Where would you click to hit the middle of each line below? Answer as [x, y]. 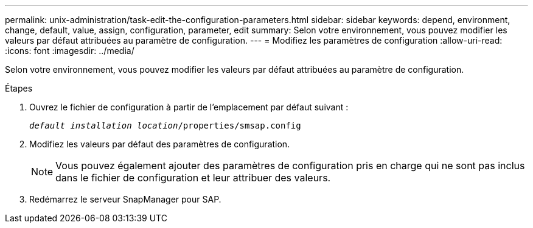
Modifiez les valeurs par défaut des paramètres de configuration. [160, 144]
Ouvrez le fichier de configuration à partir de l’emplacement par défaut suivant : [189, 107]
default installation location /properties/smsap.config [165, 126]
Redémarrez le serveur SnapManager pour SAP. [125, 199]
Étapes [19, 88]
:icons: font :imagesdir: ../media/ [70, 51]
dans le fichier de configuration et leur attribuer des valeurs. [193, 178]
